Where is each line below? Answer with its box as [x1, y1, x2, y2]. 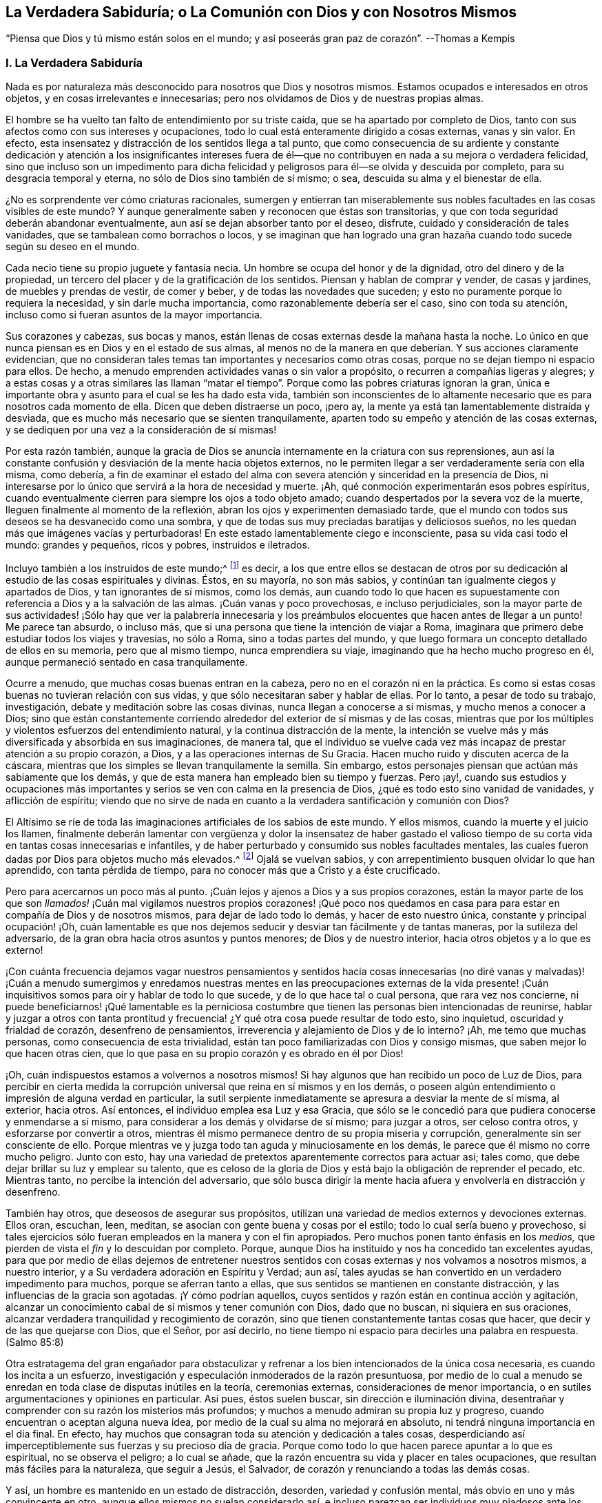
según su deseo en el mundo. [6, 241, 140, 253]
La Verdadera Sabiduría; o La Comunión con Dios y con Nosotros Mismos [6, 3, 517, 21]
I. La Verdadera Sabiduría [6, 55, 143, 70]
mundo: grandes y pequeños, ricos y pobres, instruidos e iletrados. [6, 539, 310, 551]
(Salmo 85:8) [6, 1336, 64, 1349]
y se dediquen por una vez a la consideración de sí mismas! [6, 424, 277, 436]
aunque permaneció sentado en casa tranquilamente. [6, 655, 248, 668]
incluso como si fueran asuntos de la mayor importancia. [6, 309, 262, 321]
